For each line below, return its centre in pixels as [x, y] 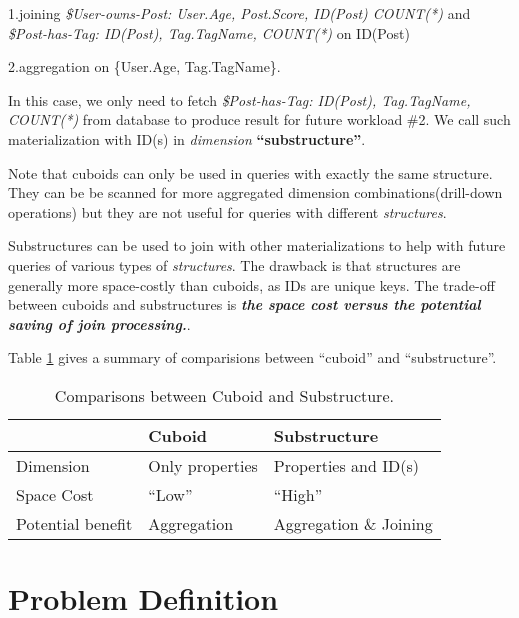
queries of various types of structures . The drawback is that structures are [234, 264]
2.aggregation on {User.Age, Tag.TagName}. [144, 66]
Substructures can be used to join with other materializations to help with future [257, 245]
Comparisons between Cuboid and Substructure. [224, 395]
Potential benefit [74, 523]
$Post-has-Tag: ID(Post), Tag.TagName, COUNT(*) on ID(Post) [209, 32]
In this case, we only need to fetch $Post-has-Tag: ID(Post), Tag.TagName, [239, 99]
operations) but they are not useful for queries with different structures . [227, 211]
